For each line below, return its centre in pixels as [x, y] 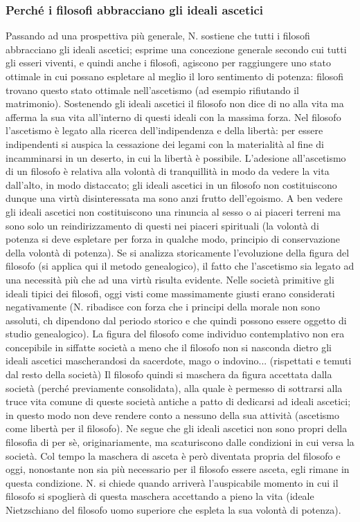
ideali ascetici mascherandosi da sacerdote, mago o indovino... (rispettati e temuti [179, 361]
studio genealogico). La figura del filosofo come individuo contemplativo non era [175, 334]
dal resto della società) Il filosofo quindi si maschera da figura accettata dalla [169, 374]
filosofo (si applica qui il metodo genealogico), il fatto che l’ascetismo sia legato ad [180, 266]
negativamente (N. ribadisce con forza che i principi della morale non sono [163, 307]
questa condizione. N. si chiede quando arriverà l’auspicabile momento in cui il [172, 482]
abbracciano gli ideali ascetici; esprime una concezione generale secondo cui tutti [176, 49]
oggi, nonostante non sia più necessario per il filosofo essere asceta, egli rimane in [178, 469]
